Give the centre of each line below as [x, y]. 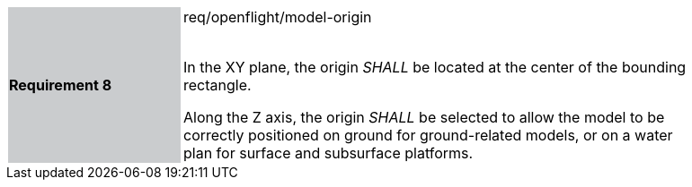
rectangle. [217, 85]
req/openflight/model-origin [278, 17]
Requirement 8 [61, 85]
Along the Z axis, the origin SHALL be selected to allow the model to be [424, 117]
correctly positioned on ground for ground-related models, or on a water [428, 135]
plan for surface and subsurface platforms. [328, 153]
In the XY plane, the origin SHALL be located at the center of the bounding [435, 67]
